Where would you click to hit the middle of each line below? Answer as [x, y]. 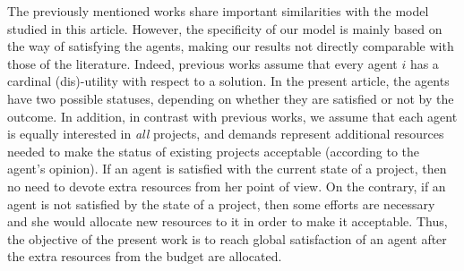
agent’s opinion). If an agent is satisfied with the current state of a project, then [227, 169]
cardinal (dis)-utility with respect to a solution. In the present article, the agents [228, 81]
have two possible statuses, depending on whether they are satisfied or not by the [231, 98]
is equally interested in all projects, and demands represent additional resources [226, 134]
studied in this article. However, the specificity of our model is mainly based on [225, 28]
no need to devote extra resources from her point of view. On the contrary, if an [227, 186]
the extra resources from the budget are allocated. [145, 256]
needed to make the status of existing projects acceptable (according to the [214, 151]
